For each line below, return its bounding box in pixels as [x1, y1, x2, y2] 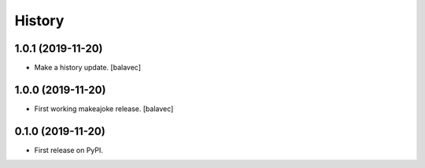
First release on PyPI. [34, 145, 104, 155]
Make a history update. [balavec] [34, 63, 142, 73]
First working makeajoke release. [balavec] [34, 103, 174, 114]
